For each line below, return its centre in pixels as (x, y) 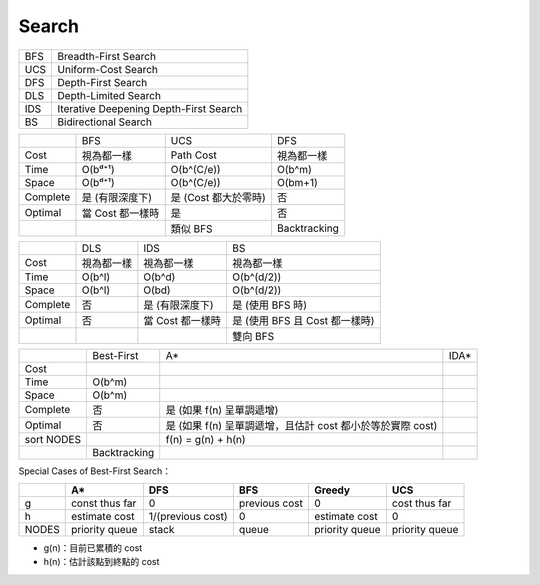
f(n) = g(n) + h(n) (205, 439)
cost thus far (421, 503)
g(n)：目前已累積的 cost (93, 547)
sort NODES (53, 439)
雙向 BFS (253, 336)
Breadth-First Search (107, 56)
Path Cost (193, 155)
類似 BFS (192, 228)
